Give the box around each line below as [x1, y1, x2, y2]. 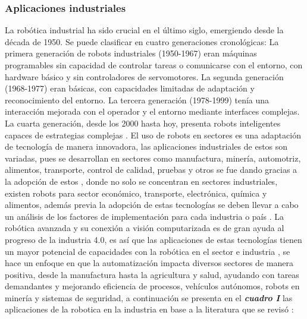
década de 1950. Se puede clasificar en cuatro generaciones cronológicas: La [5, 35, 279, 48]
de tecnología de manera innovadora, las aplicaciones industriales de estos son [5, 140, 288, 153]
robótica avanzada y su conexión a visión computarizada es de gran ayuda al [5, 222, 284, 234]
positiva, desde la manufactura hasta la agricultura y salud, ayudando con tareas [5, 268, 299, 280]
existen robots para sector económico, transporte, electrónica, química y [5, 187, 267, 199]
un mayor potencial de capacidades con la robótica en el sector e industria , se [5, 245, 290, 257]
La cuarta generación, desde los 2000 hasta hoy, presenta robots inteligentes [5, 116, 281, 129]
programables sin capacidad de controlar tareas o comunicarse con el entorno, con [5, 59, 303, 71]
